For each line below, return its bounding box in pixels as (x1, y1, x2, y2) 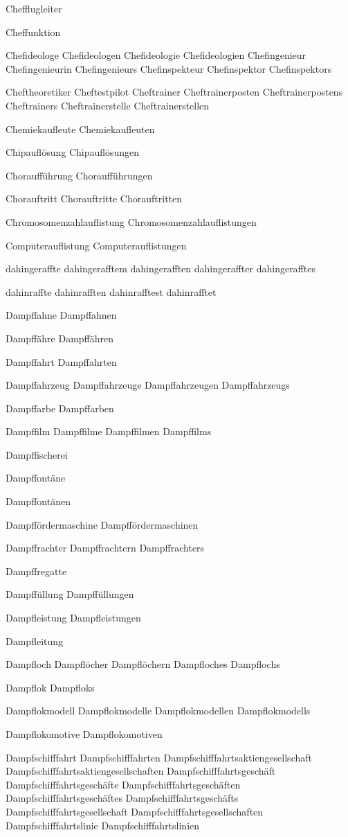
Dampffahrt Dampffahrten (6, 354, 117, 369)
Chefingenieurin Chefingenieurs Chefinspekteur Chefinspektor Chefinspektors (6, 61, 332, 76)
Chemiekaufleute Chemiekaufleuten (6, 121, 155, 136)
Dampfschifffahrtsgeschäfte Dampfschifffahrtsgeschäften (6, 777, 241, 791)
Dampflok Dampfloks (6, 680, 95, 694)
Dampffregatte (6, 563, 67, 578)
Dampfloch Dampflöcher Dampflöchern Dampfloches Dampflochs (6, 657, 280, 671)
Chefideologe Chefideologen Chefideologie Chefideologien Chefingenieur (6, 48, 306, 62)
